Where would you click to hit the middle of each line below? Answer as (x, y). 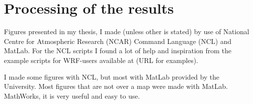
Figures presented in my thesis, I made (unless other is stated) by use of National (127, 31)
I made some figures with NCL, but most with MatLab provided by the (112, 76)
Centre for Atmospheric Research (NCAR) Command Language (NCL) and (118, 41)
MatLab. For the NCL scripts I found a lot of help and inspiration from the (118, 51)
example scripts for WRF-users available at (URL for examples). (101, 60)
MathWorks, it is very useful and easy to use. (72, 95)
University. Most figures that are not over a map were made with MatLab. (116, 86)
